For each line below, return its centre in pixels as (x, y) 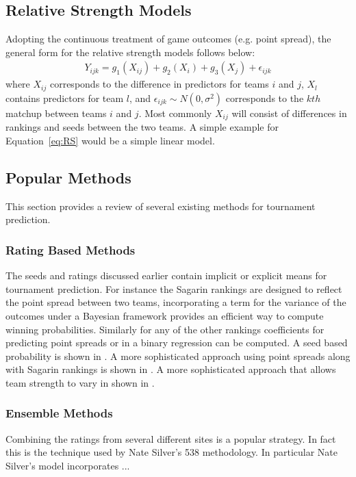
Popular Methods (68, 177)
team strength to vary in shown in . (80, 382)
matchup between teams (56, 113)
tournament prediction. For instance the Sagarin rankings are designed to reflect (174, 288)
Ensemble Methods (59, 413)
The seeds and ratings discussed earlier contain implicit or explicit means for (166, 275)
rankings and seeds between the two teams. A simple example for (142, 127)
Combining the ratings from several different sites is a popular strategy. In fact (171, 438)
